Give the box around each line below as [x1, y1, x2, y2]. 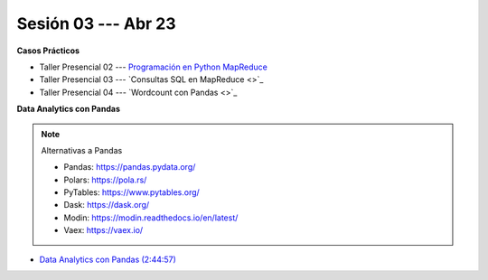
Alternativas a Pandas [41, 145, 123, 155]
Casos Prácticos [16, 45, 80, 56]
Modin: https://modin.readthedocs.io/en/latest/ [63, 212, 239, 223]
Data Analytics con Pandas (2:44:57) [39, 254, 176, 265]
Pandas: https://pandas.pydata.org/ [63, 162, 196, 173]
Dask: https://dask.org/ [63, 200, 150, 210]
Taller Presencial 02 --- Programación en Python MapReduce [39, 61, 268, 72]
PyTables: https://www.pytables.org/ [63, 187, 201, 198]
